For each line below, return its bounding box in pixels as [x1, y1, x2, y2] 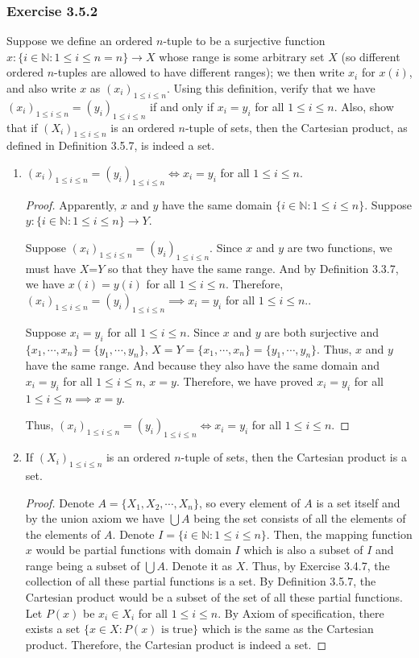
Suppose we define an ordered [6, 32, 153, 49]
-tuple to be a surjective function [163, 32, 326, 49]
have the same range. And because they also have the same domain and [25, 357, 380, 374]
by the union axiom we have [25, 510, 165, 527]
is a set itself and [316, 494, 400, 511]
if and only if [150, 97, 214, 114]
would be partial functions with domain [35, 541, 231, 558]
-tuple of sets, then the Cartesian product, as [185, 118, 408, 135]
